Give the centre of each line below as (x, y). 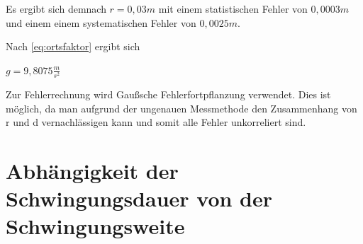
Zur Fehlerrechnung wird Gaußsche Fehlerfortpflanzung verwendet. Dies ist (168, 94)
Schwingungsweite (95, 226)
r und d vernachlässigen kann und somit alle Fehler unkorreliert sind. (156, 122)
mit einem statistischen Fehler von (233, 8)
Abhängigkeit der (92, 170)
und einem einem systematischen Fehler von (101, 22)
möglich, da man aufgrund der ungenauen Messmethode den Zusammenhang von (181, 108)
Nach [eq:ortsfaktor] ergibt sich (73, 46)
